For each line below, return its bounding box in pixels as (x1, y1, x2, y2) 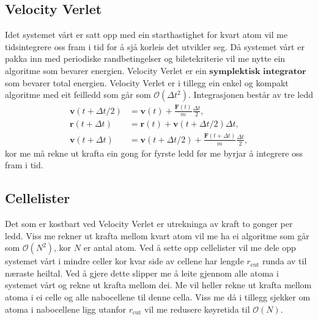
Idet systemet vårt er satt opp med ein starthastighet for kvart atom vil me (5, 28, 288, 41)
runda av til (262, 255, 307, 267)
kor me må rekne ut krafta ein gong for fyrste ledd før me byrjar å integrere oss (5, 146, 303, 159)
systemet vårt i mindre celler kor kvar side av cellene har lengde (5, 255, 244, 267)
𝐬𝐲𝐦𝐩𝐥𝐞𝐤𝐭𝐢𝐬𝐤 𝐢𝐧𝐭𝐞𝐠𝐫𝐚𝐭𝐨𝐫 (209, 67, 306, 76)
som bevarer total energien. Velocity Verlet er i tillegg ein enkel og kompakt (5, 76, 289, 89)
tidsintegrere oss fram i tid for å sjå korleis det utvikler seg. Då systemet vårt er (5, 40, 305, 53)
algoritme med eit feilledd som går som (5, 88, 151, 101)
